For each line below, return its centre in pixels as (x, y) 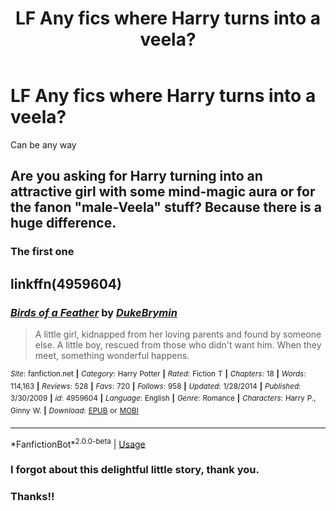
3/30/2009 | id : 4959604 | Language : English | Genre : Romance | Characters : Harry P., (163, 398)
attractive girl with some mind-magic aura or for (163, 192)
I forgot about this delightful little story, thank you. (135, 470)
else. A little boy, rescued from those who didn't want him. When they (178, 344)
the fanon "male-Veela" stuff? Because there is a (166, 207)
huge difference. (63, 223)
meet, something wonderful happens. (112, 355)
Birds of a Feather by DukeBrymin (94, 312)
